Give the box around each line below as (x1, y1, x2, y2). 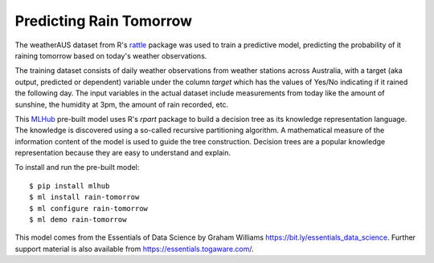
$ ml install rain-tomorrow (29, 192, 140, 202)
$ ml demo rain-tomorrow (29, 215, 127, 225)
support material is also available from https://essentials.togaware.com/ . (14, 244, 255, 253)
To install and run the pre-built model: (14, 163, 140, 172)
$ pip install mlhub (29, 181, 110, 190)
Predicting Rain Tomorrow (14, 12, 193, 30)
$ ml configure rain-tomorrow (29, 204, 149, 212)
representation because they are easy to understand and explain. (14, 148, 231, 158)
